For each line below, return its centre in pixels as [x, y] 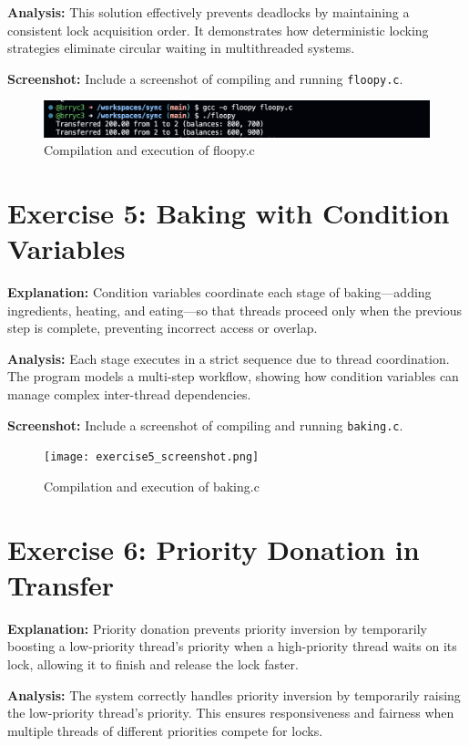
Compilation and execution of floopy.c [149, 150]
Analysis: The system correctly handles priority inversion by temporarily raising [234, 694]
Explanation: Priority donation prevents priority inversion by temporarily [218, 628]
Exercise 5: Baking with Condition [229, 212]
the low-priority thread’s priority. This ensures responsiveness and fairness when [231, 713]
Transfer [61, 584]
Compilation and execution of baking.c [152, 486]
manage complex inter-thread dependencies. [129, 394]
